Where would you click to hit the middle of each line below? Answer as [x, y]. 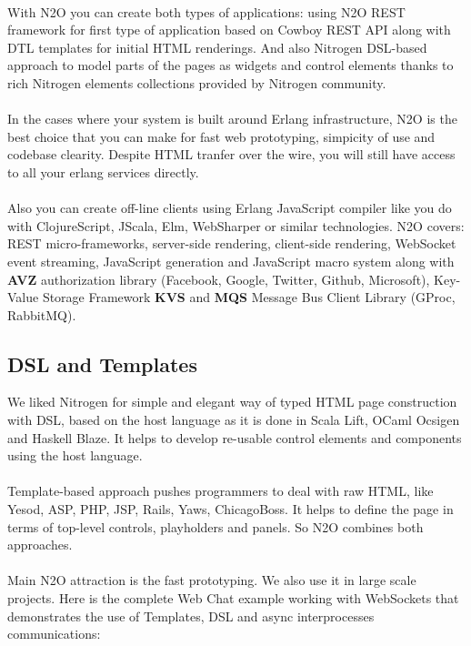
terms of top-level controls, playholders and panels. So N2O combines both [215, 526]
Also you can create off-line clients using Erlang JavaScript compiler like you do [230, 208]
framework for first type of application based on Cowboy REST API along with [229, 30]
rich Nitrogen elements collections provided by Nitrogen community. [197, 82]
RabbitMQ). [42, 314]
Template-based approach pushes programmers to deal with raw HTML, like [220, 491]
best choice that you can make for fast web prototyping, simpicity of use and [221, 136]
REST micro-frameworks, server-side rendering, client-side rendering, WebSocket [232, 243]
